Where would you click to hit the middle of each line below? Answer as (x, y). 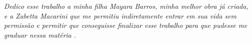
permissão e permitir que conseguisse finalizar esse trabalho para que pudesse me (126, 25)
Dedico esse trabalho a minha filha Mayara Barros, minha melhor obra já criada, (126, 6)
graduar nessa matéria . (40, 34)
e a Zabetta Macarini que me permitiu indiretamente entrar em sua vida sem (120, 15)
